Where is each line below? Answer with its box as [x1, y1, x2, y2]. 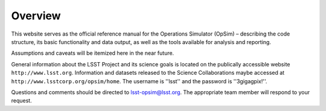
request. [11, 97, 33, 104]
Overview [11, 9, 61, 22]
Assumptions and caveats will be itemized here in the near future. [11, 49, 174, 57]
